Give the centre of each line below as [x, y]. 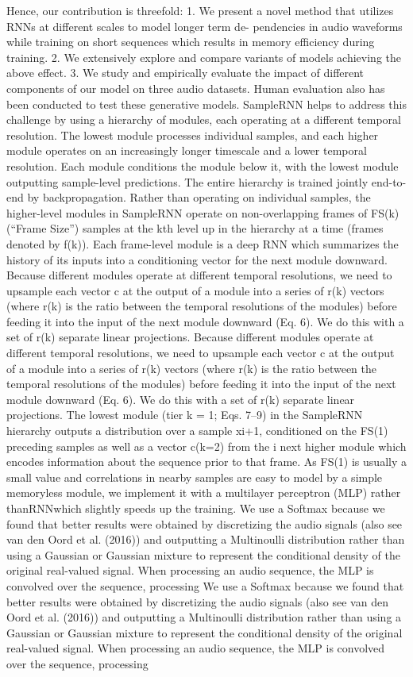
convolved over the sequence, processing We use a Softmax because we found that [205, 585]
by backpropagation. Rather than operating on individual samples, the [199, 197]
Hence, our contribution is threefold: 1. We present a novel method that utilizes [200, 10]
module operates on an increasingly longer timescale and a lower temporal [187, 150]
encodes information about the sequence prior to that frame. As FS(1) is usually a [206, 462]
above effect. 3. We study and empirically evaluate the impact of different [185, 73]
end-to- [389, 181]
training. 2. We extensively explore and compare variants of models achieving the [204, 57]
